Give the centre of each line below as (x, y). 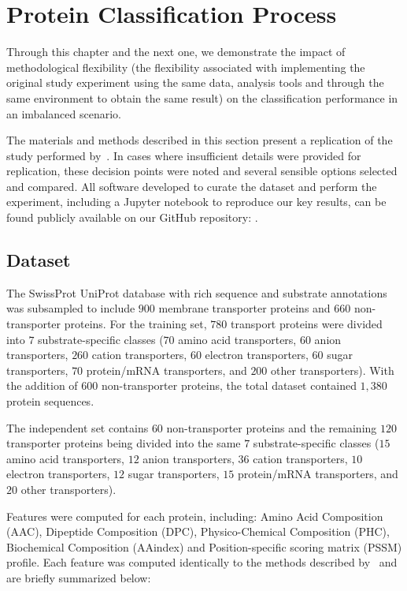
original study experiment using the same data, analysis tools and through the (195, 82)
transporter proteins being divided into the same (124, 443)
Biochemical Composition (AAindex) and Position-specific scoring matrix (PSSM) (204, 546)
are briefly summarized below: (79, 577)
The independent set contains (78, 427)
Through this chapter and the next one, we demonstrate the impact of (176, 52)
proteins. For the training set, (135, 324)
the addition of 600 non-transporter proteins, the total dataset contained (181, 385)
